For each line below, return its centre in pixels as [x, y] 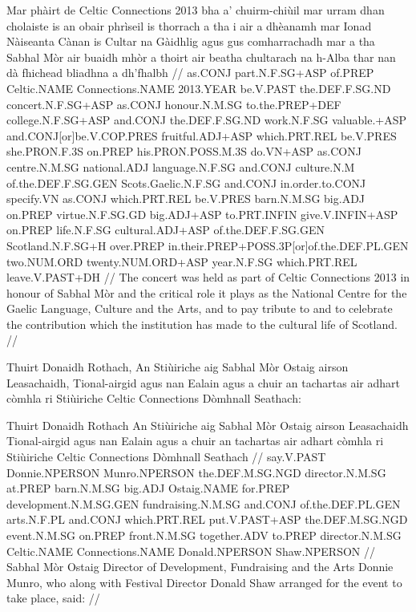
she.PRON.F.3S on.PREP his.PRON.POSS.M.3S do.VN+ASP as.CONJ [184, 151]
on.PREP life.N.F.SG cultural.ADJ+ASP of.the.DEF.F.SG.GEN [166, 230]
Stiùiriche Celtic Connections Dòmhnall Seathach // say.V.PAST [166, 457]
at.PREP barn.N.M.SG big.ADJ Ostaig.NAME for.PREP [148, 488]
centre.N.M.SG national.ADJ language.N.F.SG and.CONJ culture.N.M [181, 166]
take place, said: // [53, 598]
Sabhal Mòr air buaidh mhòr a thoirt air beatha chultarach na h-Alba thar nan [201, 57]
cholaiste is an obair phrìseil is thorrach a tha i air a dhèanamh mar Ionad [189, 25]
